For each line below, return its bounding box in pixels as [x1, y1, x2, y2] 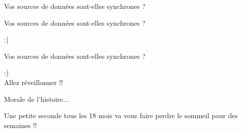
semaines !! [4, 120, 37, 130]
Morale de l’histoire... [4, 93, 69, 104]
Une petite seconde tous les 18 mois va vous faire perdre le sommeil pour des [4, 110, 238, 121]
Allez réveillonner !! [4, 77, 63, 87]
